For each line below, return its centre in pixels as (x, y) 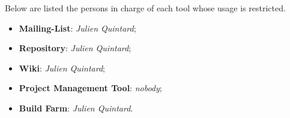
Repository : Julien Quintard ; (75, 48)
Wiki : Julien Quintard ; (62, 68)
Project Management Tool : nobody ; (90, 88)
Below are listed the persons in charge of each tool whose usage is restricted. (145, 8)
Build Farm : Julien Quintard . (76, 108)
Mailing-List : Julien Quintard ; (77, 28)
